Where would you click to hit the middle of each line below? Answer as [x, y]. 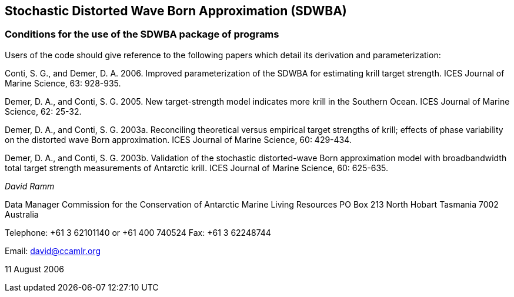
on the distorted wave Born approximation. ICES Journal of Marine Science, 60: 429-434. [178, 139]
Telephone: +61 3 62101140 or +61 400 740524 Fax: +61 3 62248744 [138, 232]
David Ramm [30, 186]
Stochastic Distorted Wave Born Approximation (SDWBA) [176, 11]
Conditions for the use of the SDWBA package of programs [142, 34]
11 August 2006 [34, 269]
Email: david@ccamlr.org [53, 251]
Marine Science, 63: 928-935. [63, 83]
